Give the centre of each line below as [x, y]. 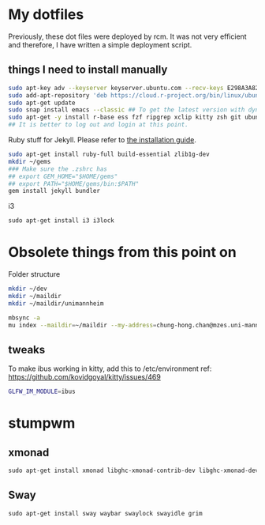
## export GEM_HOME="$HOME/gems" [63, 176]
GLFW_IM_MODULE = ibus [42, 392]
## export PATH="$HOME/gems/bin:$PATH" [74, 183]
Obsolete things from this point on [122, 253]
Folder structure [34, 274]
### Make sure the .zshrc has [58, 169]
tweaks [27, 349]
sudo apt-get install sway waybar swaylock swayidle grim [105, 513]
